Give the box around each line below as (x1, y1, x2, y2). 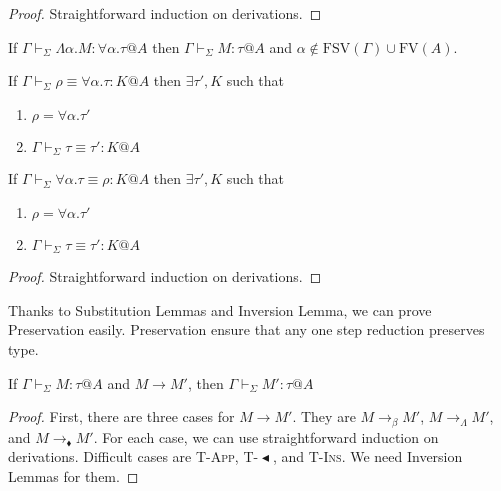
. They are (292, 406, 356, 427)
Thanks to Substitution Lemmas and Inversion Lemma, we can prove (8, 299, 432, 320)
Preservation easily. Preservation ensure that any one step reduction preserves (8, 319, 485, 340)
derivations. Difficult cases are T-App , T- (8, 446, 259, 467)
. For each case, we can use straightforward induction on (93, 426, 439, 447)
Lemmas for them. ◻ (8, 465, 139, 486)
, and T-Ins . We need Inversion (272, 446, 463, 467)
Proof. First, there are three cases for (8, 406, 235, 427)
